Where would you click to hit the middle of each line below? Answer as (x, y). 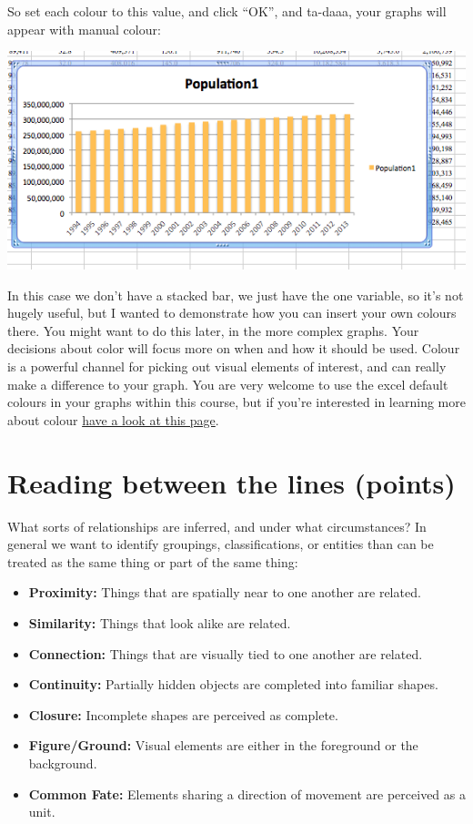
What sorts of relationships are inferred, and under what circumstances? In (217, 526)
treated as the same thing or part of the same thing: (153, 561)
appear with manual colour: (84, 29)
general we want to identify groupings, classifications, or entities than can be (221, 544)
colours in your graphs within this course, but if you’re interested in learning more (236, 402)
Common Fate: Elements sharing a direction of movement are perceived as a (247, 793)
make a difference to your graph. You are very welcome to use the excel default (228, 384)
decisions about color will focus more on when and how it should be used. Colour (234, 348)
